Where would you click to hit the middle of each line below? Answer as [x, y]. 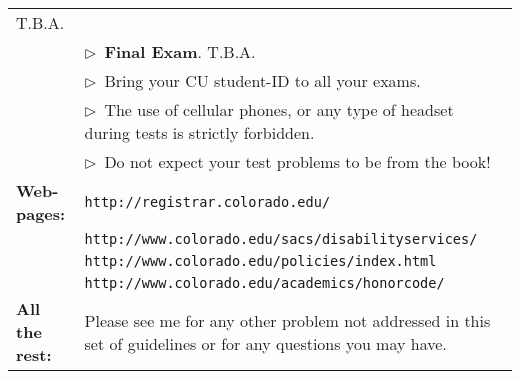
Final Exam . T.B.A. [180, 51]
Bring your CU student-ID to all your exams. [262, 80]
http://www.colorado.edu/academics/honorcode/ [264, 283]
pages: [41, 213]
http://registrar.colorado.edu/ [207, 202]
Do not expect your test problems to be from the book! [297, 161]
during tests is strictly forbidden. [199, 132]
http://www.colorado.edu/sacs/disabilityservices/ [281, 239]
